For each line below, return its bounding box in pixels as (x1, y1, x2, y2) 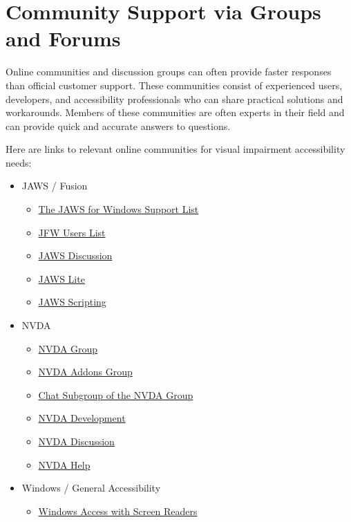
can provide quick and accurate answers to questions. (6, 118, 231, 133)
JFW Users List (38, 225, 106, 239)
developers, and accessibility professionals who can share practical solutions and (6, 91, 343, 106)
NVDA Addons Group (38, 364, 133, 379)
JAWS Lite (38, 271, 85, 286)
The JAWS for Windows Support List (38, 202, 199, 216)
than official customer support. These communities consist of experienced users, (6, 77, 343, 92)
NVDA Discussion (38, 434, 115, 448)
